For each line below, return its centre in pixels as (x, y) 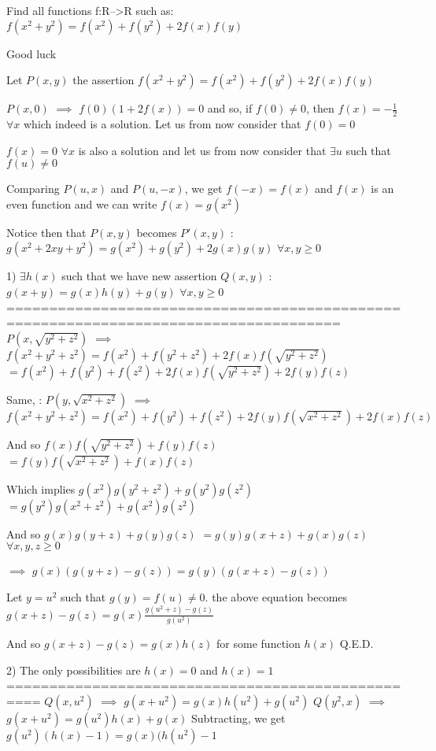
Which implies (41, 488)
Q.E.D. (357, 644)
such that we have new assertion (139, 276)
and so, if (230, 108)
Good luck (31, 53)
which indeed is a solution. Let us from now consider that (163, 124)
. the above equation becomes (276, 596)
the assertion (103, 80)
